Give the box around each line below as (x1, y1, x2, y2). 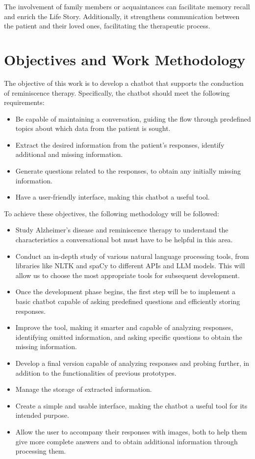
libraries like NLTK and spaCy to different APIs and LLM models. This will (15, 260, 245, 271)
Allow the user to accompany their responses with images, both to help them (15, 426, 247, 436)
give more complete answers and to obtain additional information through (15, 436, 238, 446)
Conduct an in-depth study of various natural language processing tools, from (15, 251, 249, 261)
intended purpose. (15, 410, 69, 420)
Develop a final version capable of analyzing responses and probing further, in (15, 357, 250, 368)
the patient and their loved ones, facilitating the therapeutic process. (4, 21, 210, 31)
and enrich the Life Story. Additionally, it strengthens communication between (4, 11, 240, 21)
